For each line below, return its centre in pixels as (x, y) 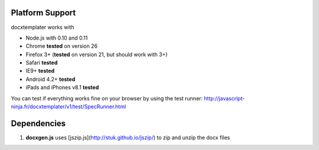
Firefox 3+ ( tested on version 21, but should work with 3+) (97, 54)
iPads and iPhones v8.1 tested (62, 87)
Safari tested (42, 63)
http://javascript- (224, 98)
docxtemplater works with (43, 27)
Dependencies (38, 123)
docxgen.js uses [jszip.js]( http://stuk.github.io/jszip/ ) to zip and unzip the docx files (128, 137)
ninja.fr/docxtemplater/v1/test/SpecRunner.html (69, 107)
